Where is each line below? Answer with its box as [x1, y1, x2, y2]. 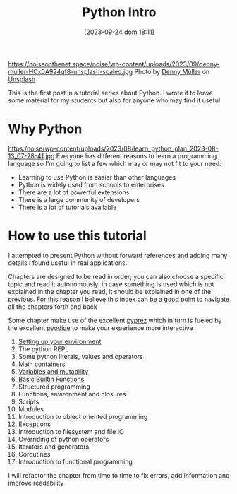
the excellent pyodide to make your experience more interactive [8, 323, 193, 332]
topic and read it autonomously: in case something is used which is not [8, 280, 214, 288]
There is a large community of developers [18, 195, 140, 204]
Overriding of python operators [18, 435, 109, 443]
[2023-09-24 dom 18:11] [84, 28, 154, 36]
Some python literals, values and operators [18, 352, 143, 360]
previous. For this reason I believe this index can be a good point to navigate [8, 295, 230, 303]
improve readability [8, 478, 64, 487]
